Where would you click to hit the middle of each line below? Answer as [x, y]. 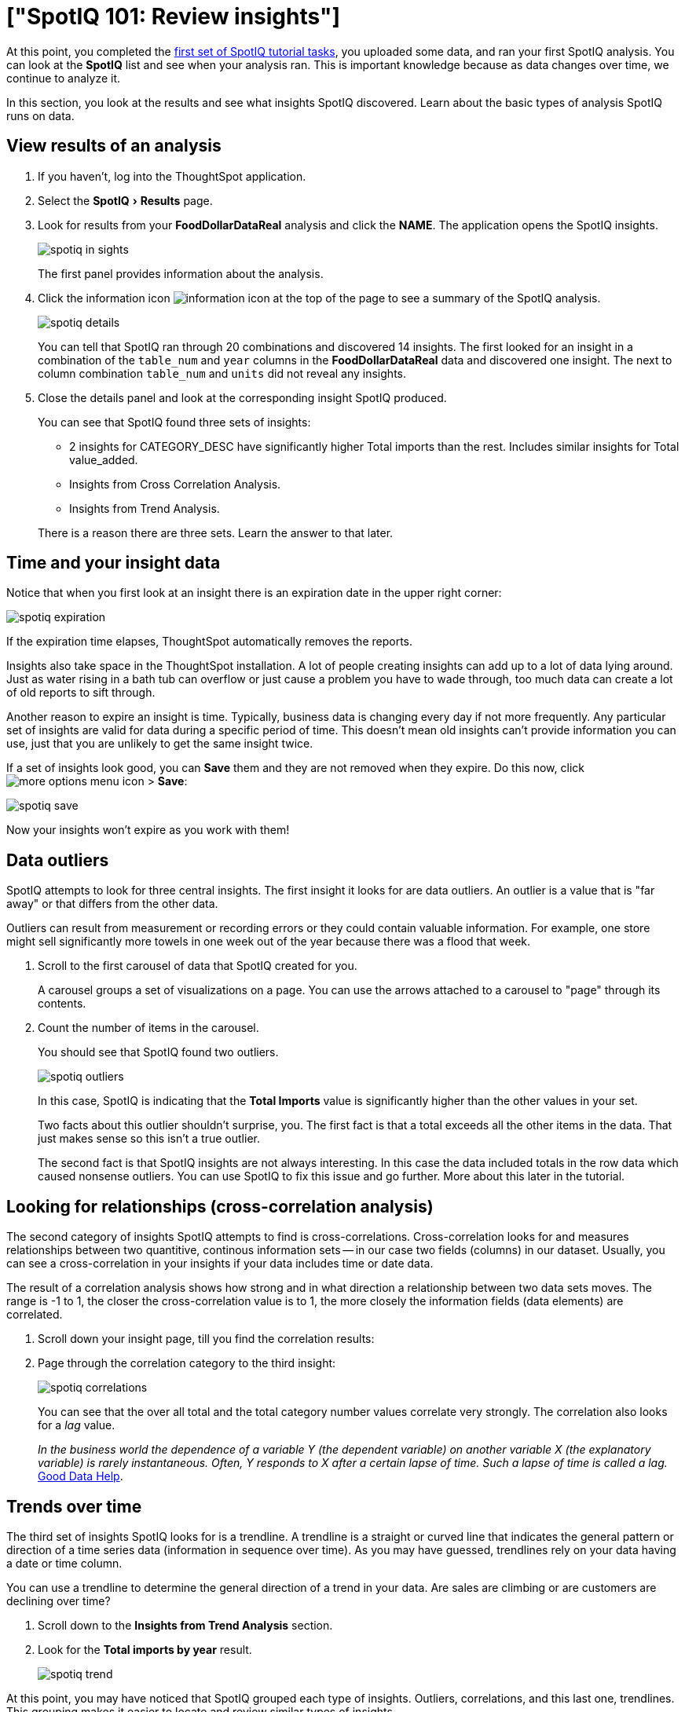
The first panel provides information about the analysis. [181, 273]
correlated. [35, 1315]
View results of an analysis [114, 146]
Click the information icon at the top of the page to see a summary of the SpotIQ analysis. [319, 298]
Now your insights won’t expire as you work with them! [148, 830]
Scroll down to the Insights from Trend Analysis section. [185, 1625]
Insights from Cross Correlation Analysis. [175, 484]
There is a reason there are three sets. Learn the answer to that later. [216, 532]
